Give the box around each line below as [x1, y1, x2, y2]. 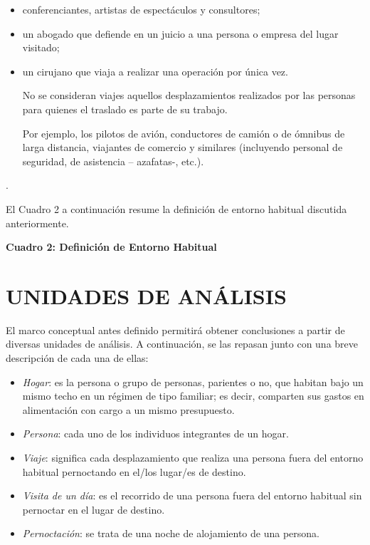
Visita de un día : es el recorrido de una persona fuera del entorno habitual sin [22, 488, 362, 503]
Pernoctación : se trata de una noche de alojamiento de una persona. [22, 526, 319, 541]
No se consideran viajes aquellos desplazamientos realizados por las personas [22, 88, 356, 103]
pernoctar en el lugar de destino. [22, 502, 165, 517]
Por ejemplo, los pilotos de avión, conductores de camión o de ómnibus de [22, 125, 345, 140]
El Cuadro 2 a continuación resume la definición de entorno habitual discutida [6, 201, 347, 216]
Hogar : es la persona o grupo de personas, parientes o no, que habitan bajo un [22, 374, 364, 389]
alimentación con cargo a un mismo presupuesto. [22, 402, 235, 417]
